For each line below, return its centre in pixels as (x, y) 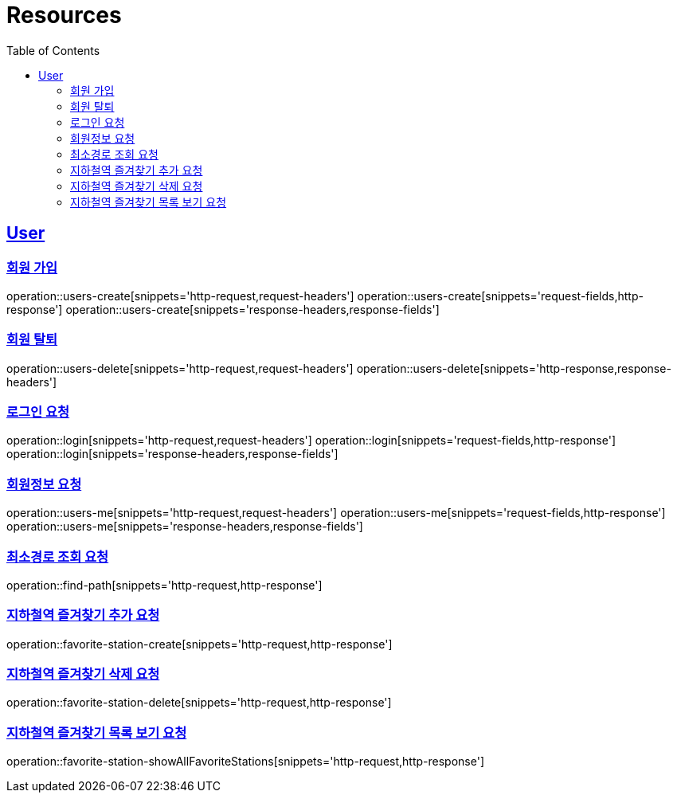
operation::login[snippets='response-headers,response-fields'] (172, 454)
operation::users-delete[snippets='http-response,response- (514, 368)
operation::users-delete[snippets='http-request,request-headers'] (180, 368)
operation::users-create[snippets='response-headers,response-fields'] (252, 309)
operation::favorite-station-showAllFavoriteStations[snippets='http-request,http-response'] (245, 762)
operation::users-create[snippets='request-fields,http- (500, 296)
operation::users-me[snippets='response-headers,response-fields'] (185, 527)
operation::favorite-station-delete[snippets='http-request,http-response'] (199, 703)
